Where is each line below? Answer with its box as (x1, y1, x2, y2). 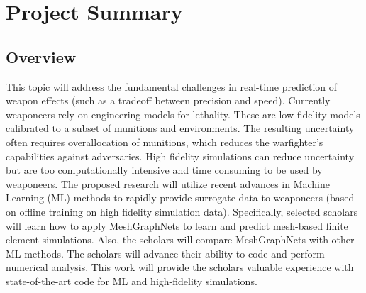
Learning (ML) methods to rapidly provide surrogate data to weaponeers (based (6, 190, 355, 205)
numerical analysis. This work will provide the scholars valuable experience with (6, 260, 354, 275)
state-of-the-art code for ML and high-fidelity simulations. (6, 273, 257, 288)
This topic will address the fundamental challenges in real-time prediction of (6, 79, 338, 94)
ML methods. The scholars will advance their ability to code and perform (6, 245, 325, 260)
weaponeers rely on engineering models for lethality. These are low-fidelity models (6, 106, 360, 121)
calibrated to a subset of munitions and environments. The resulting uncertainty (6, 121, 355, 136)
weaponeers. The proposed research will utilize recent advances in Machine (6, 176, 331, 191)
